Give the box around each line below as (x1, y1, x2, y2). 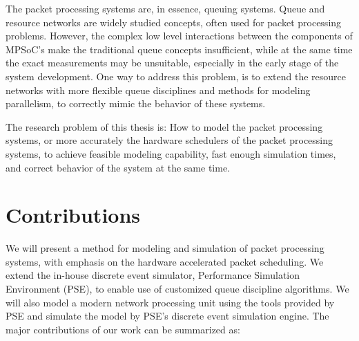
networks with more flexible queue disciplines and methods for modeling (6, 82, 311, 97)
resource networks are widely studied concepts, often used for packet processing (6, 15, 342, 29)
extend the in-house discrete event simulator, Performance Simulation (6, 268, 300, 282)
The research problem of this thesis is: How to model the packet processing (6, 119, 323, 133)
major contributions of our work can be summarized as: (6, 322, 240, 336)
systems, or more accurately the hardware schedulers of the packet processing (6, 133, 333, 147)
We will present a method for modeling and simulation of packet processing (6, 241, 324, 255)
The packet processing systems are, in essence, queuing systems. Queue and (6, 1, 325, 15)
